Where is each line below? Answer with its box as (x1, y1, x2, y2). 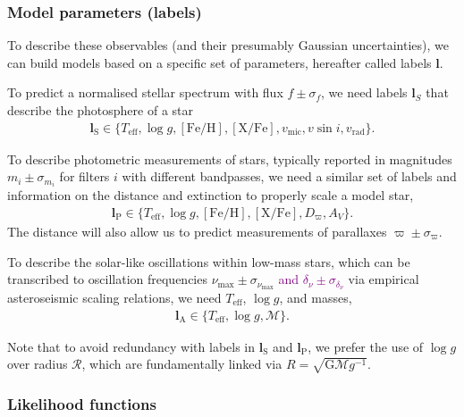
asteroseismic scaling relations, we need (7, 288, 222, 306)
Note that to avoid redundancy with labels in (7, 337, 256, 355)
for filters (59, 167, 110, 186)
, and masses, (279, 288, 352, 306)
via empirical (348, 270, 419, 288)
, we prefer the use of (308, 337, 424, 355)
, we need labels (321, 83, 408, 102)
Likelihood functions (7, 392, 156, 414)
